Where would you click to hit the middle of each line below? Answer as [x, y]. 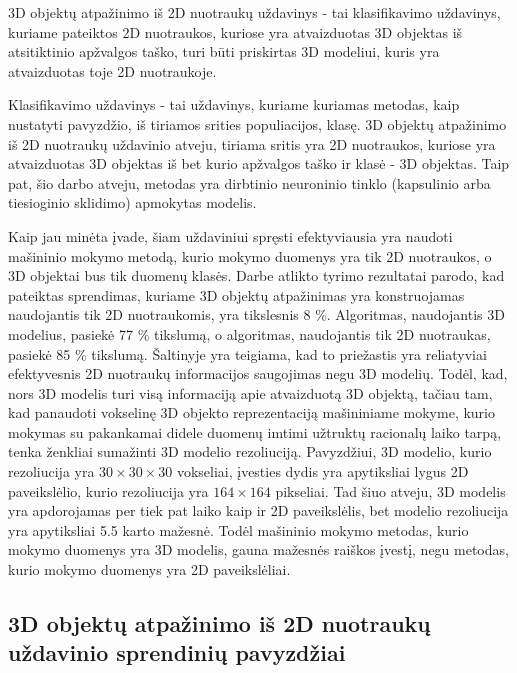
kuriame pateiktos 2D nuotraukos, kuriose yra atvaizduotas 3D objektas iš [235, 31]
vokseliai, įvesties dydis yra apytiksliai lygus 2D [322, 471]
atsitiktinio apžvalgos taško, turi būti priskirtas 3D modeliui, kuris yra [224, 51]
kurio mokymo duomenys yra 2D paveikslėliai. [149, 569]
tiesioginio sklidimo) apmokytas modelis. [132, 202]
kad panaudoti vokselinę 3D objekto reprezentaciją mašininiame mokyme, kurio [251, 412]
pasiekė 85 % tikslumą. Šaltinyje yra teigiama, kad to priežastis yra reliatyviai [247, 353]
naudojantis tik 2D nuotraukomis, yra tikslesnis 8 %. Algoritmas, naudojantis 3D [256, 314]
